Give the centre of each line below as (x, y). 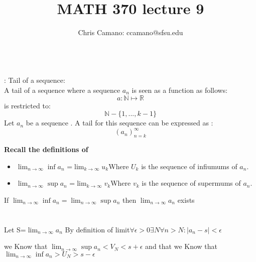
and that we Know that (181, 246)
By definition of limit (97, 229)
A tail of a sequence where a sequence (62, 90)
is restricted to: (27, 105)
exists (186, 200)
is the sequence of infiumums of (189, 166)
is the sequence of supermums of (191, 183)
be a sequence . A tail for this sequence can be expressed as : (119, 123)
